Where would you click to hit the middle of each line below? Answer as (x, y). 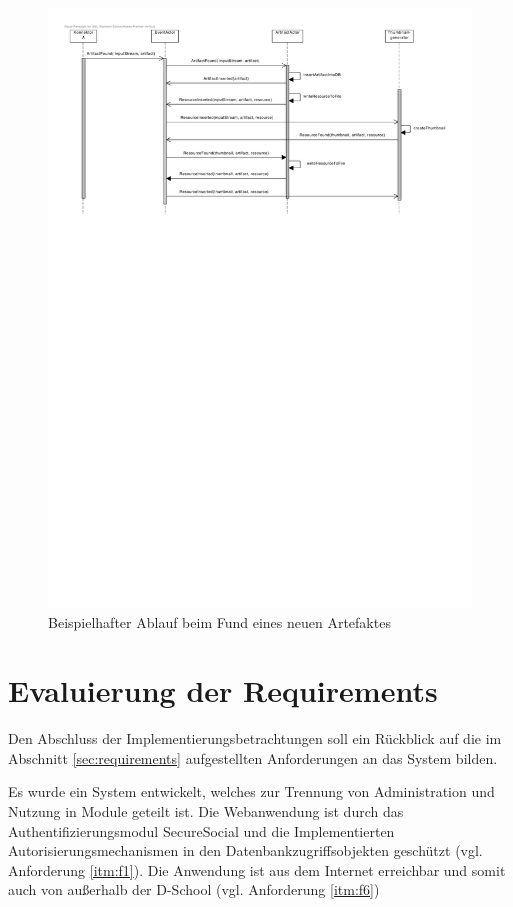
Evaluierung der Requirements (223, 690)
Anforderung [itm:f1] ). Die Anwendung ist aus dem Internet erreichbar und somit (257, 869)
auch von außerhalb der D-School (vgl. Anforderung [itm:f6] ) (194, 889)
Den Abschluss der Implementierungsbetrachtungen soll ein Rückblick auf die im (255, 738)
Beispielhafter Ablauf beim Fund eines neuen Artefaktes (219, 621)
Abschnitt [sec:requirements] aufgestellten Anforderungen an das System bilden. (253, 757)
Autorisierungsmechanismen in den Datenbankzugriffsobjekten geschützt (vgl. (245, 850)
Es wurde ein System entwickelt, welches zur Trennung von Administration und (251, 791)
